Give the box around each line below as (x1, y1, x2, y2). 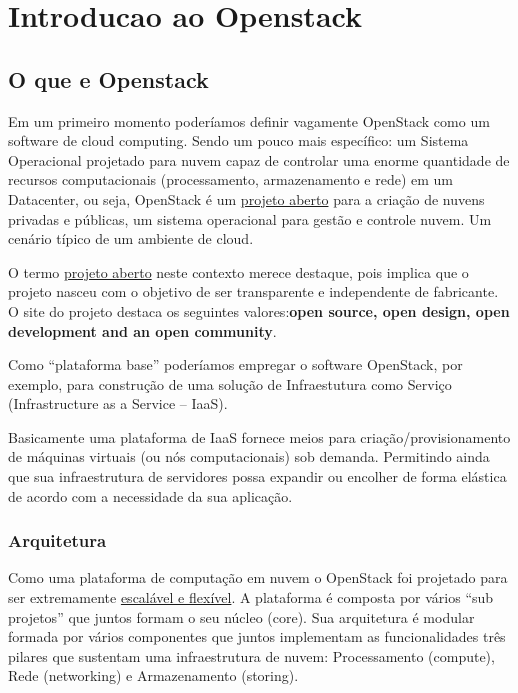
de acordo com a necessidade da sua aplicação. (8, 485, 293, 506)
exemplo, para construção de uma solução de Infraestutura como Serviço (8, 373, 452, 394)
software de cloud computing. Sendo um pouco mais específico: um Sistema (8, 130, 469, 151)
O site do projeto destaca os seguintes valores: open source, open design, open (8, 300, 510, 321)
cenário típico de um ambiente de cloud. (8, 228, 254, 249)
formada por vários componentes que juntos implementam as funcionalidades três (8, 626, 506, 647)
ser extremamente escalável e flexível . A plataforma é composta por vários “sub (8, 587, 494, 608)
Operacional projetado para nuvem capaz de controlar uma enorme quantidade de (8, 149, 510, 170)
